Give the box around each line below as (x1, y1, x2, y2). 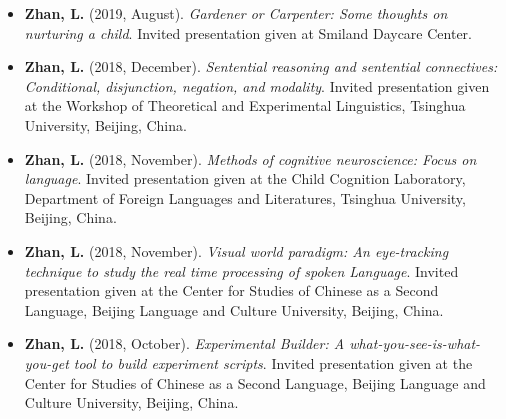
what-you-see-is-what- (349, 333, 481, 354)
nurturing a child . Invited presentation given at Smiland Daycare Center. (24, 22, 472, 43)
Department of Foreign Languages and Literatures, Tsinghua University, (24, 187, 466, 208)
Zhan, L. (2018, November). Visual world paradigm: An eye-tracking (24, 240, 449, 261)
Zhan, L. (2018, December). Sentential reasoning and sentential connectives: (24, 56, 498, 77)
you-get (24, 352, 69, 373)
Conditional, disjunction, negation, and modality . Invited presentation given (24, 75, 490, 96)
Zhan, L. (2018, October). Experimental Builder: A (24, 333, 345, 354)
